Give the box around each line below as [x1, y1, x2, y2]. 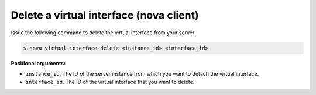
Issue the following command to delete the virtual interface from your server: [11, 29, 196, 36]
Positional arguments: [11, 59, 66, 66]
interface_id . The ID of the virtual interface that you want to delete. [25, 79, 195, 86]
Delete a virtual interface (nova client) [11, 9, 199, 22]
